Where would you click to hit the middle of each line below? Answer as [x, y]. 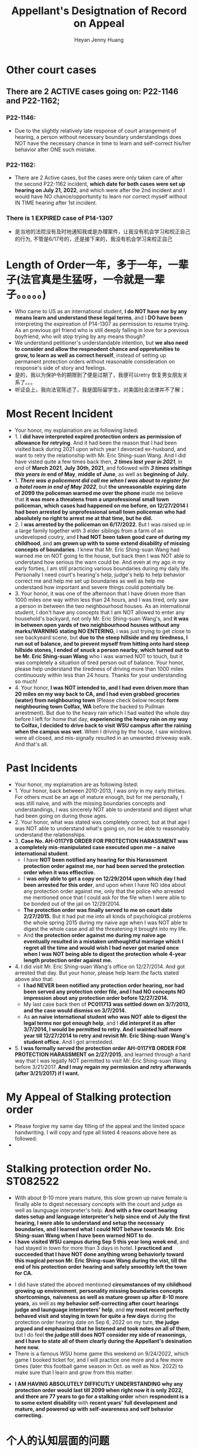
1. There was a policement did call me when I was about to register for [102, 480]
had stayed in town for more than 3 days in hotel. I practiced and [93, 1247]
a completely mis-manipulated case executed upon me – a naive [95, 847]
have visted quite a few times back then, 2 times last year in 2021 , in [98, 462]
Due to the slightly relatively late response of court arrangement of [95, 131]
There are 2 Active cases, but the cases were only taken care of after [99, 177]
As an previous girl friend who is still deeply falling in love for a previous [102, 330]
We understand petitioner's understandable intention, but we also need [101, 343]
